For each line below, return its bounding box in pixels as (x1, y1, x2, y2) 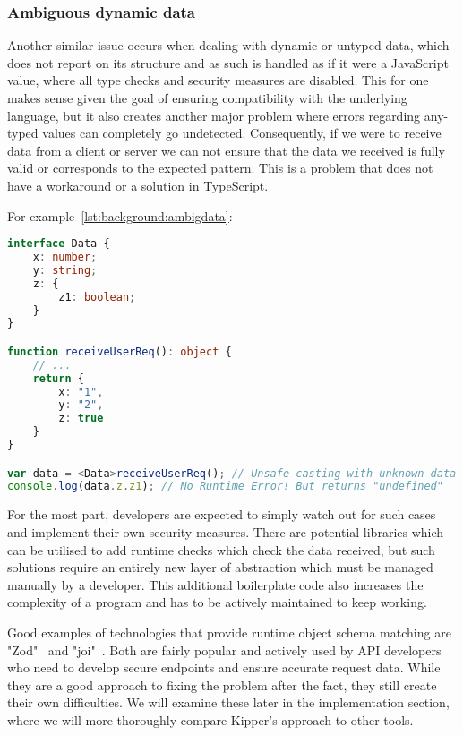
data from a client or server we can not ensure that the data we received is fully (7, 141, 445, 159)
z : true (58, 412, 104, 425)
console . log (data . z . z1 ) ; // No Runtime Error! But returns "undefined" (7, 480, 443, 493)
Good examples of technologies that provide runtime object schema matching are (7, 622, 451, 641)
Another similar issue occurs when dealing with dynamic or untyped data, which (7, 36, 450, 55)
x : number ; (32, 251, 98, 264)
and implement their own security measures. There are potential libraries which (7, 522, 444, 541)
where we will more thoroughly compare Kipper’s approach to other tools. (7, 710, 414, 729)
